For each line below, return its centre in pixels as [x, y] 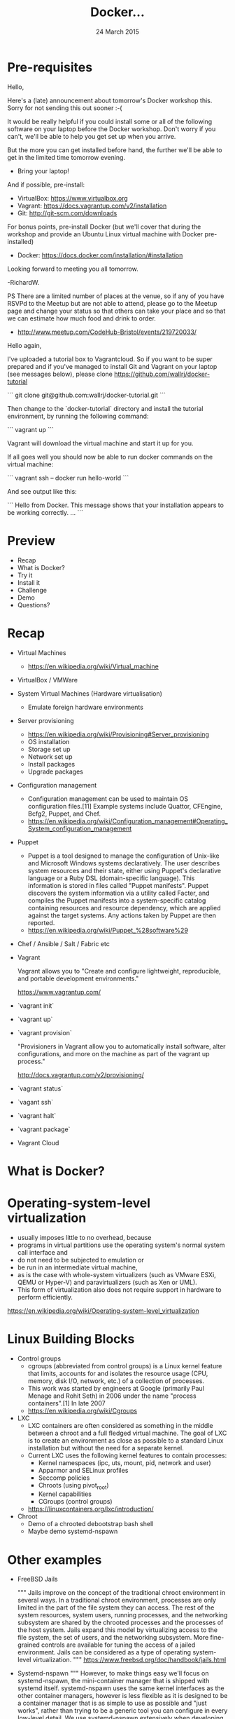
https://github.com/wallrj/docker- [162, 374]
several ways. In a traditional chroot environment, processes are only [117, 1600]
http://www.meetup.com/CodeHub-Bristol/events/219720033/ [107, 332]
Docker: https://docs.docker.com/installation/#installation [100, 255]
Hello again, [24, 345]
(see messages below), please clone [60, 374]
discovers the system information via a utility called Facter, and [119, 893]
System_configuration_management [80, 828]
